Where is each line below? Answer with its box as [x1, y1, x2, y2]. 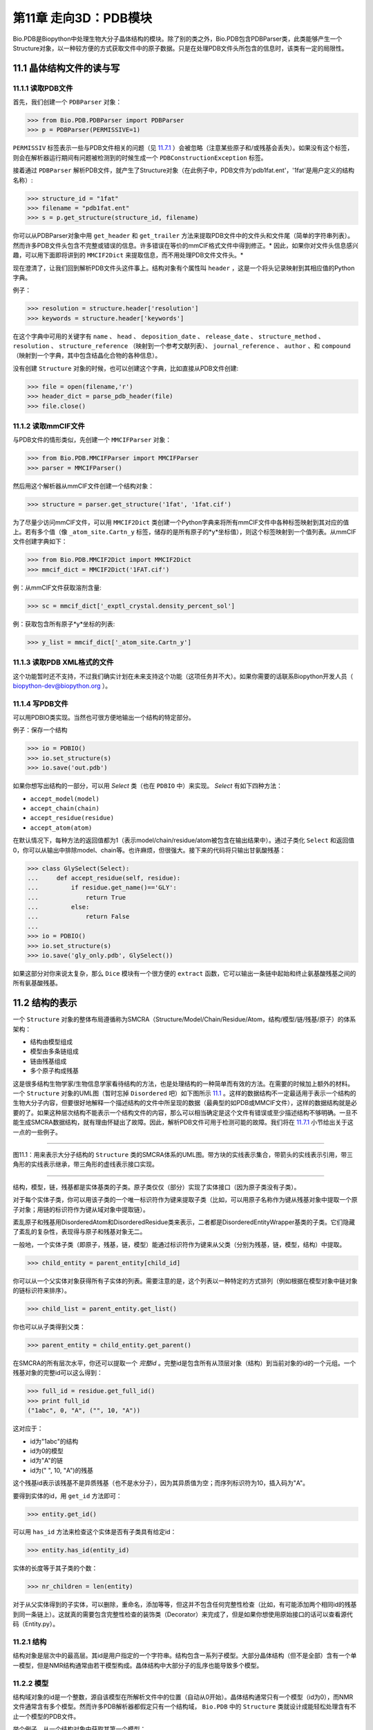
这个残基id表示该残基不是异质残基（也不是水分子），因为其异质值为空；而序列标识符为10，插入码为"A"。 [12, 1479, 309, 1487]
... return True [27, 893, 126, 901]
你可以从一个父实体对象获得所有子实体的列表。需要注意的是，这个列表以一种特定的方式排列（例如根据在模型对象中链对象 [12, 1277, 358, 1285]
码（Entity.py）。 [12, 1620, 59, 1628]
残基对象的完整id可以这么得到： [12, 1369, 103, 1377]
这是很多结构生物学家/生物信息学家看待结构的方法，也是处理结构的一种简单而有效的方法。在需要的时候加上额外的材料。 [12, 1080, 354, 1088]
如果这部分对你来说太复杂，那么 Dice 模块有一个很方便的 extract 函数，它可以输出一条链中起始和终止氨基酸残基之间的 [12, 969, 356, 978]
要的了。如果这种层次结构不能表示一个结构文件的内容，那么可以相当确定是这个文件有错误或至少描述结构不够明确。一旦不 [12, 1108, 358, 1117]
